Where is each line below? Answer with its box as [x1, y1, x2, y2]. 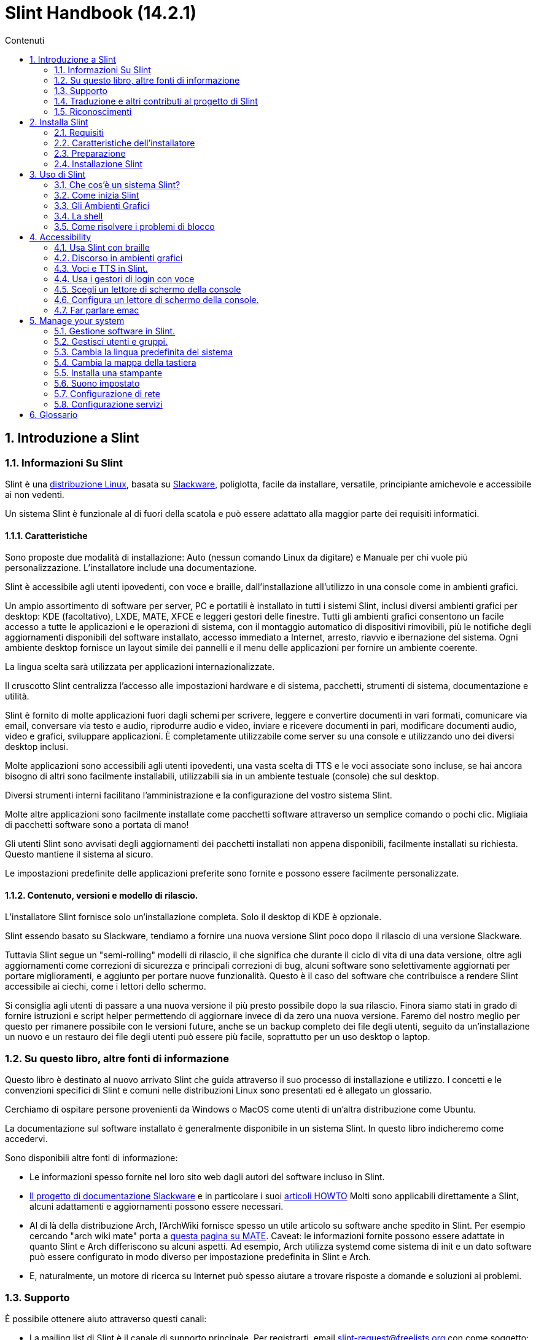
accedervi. [5, 1133, 48, 1145]
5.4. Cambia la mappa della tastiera [54, 357, 196, 368]
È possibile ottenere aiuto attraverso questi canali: [5, 1313, 207, 1324]
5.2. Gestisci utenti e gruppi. [54, 336, 168, 347]
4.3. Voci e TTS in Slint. [54, 262, 148, 274]
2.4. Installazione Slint [54, 158, 143, 169]
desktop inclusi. [5, 741, 69, 752]
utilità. [5, 691, 29, 702]
